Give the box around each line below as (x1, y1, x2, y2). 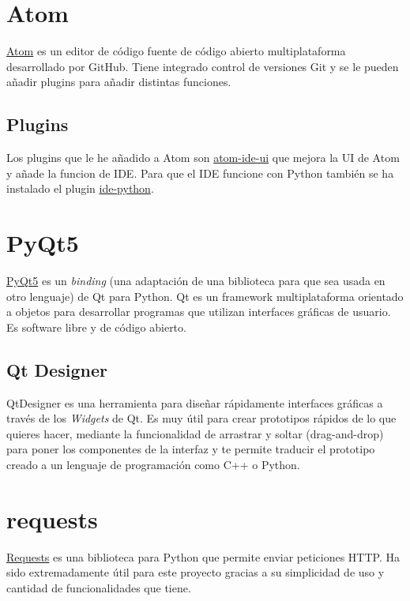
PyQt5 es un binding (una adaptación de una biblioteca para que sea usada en (6, 272, 386, 289)
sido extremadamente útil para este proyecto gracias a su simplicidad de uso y (6, 564, 385, 580)
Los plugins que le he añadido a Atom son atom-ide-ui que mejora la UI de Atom (6, 149, 400, 166)
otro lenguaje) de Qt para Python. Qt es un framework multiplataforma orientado (6, 287, 404, 304)
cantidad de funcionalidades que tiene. (6, 579, 191, 595)
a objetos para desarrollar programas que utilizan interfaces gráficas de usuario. (6, 303, 391, 320)
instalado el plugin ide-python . (6, 180, 154, 197)
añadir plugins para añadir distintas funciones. (6, 73, 231, 90)
